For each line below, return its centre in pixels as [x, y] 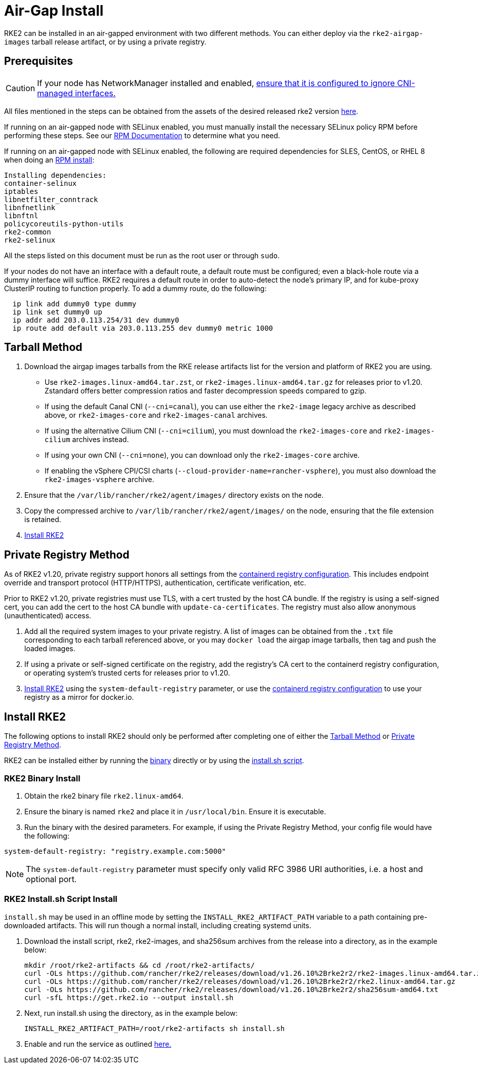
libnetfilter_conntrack [51, 199]
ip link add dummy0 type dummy [74, 304]
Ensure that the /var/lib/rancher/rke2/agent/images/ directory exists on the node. [174, 495]
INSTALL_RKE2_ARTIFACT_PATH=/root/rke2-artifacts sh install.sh [155, 1028]
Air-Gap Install [54, 11]
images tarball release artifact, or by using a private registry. [105, 42]
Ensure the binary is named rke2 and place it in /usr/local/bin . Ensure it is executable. [175, 811]
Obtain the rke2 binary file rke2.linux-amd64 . [104, 796]
